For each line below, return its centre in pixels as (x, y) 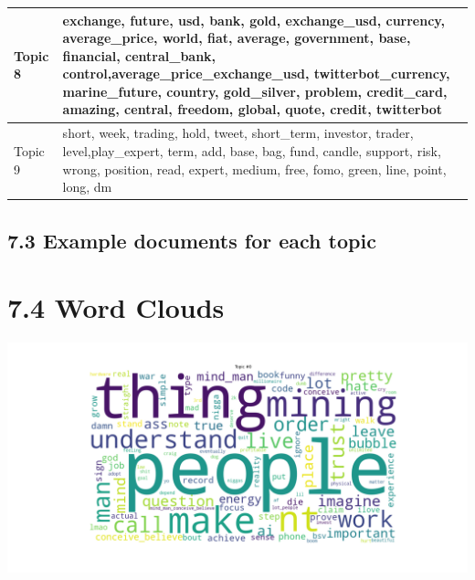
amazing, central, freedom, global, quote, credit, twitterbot (253, 109)
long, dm (87, 187)
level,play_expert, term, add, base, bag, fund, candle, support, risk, (252, 150)
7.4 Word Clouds (116, 307)
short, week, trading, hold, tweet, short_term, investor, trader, (238, 133)
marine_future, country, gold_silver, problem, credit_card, (255, 91)
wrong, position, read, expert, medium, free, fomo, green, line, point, (254, 169)
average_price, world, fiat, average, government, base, (237, 38)
